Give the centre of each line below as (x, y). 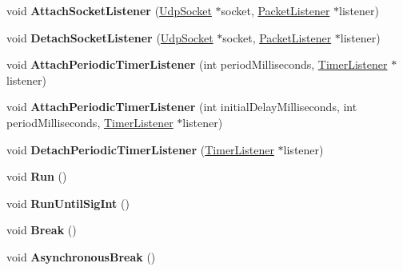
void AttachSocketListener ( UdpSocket (109, 10)
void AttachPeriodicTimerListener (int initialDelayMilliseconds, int (182, 107)
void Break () (42, 230)
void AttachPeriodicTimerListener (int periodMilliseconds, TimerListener (197, 64)
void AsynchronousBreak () (81, 256)
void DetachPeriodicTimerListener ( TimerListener (140, 149)
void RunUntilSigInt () (68, 203)
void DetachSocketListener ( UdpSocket (110, 37)
